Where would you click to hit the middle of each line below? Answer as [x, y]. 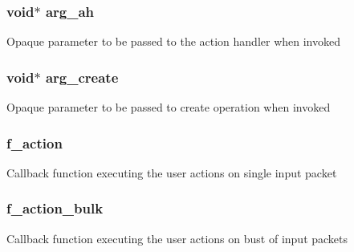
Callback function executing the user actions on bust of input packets [177, 238]
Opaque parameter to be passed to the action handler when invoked [173, 41]
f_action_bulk [55, 208]
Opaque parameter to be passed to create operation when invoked [169, 107]
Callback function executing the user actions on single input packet [172, 172]
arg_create [82, 77]
